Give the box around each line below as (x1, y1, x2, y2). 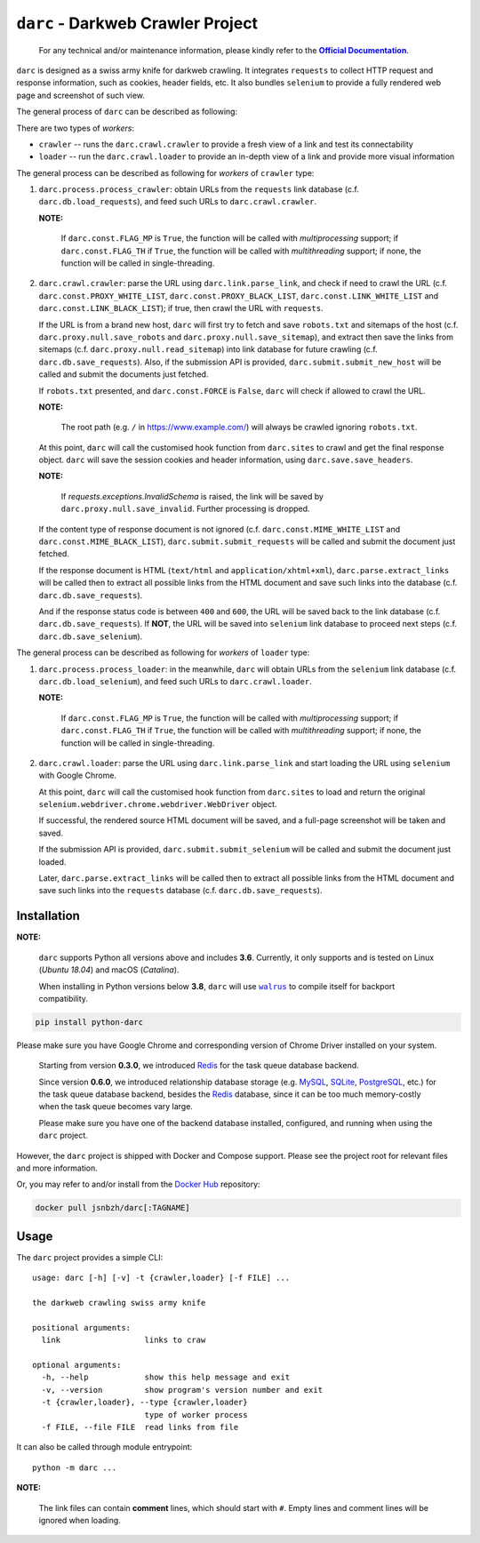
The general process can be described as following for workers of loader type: (16, 647, 310, 658)
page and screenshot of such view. (16, 90, 146, 100)
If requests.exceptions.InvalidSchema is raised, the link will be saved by (60, 491, 324, 501)
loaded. (38, 856, 67, 867)
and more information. (16, 1163, 98, 1173)
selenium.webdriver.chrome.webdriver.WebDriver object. (38, 799, 277, 810)
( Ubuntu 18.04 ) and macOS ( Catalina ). (38, 964, 180, 975)
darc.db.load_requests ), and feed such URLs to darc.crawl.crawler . (38, 196, 317, 207)
